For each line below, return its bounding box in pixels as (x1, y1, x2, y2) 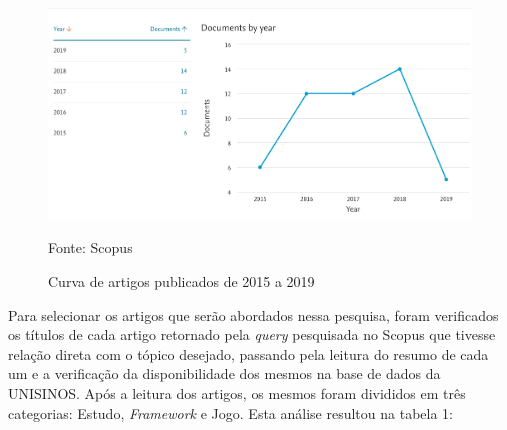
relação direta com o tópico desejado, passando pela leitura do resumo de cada (8, 343, 489, 364)
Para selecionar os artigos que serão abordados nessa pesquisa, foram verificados (8, 304, 499, 325)
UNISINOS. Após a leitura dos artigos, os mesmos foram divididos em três (8, 382, 466, 403)
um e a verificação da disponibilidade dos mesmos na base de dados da (8, 363, 441, 384)
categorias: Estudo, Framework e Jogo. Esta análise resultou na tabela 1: (8, 402, 453, 423)
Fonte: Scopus (48, 237, 133, 258)
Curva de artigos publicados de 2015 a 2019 (48, 270, 315, 291)
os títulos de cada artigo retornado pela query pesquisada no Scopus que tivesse (8, 324, 496, 345)
